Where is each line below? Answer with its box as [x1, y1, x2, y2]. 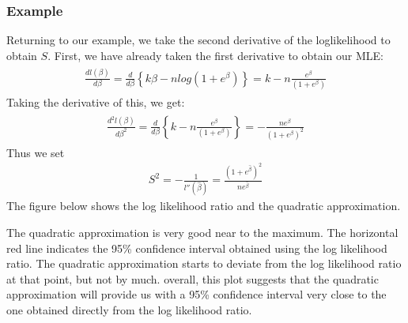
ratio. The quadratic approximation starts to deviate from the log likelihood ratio [6, 255, 402, 272]
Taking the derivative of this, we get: [6, 94, 185, 111]
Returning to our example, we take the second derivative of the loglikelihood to [6, 32, 391, 48]
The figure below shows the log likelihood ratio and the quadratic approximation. [6, 197, 401, 214]
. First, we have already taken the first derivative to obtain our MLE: [47, 47, 384, 63]
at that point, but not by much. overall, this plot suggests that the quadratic [6, 270, 379, 287]
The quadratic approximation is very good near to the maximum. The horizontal [6, 224, 399, 241]
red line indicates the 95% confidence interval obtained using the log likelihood [6, 239, 387, 256]
